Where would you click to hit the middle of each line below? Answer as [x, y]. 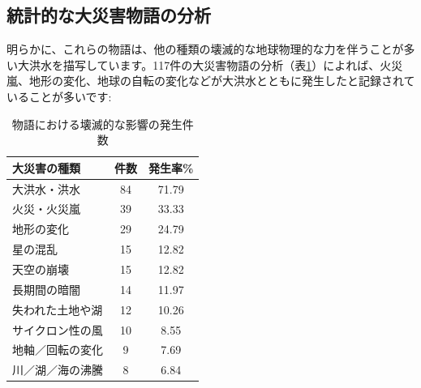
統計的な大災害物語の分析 [109, 15]
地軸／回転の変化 [58, 350]
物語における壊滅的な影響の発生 [97, 124]
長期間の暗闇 [46, 289]
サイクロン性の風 [58, 329]
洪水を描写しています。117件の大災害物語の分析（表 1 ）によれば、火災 [216, 64]
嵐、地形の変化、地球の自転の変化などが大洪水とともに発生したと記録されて [211, 81]
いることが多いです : [59, 96]
